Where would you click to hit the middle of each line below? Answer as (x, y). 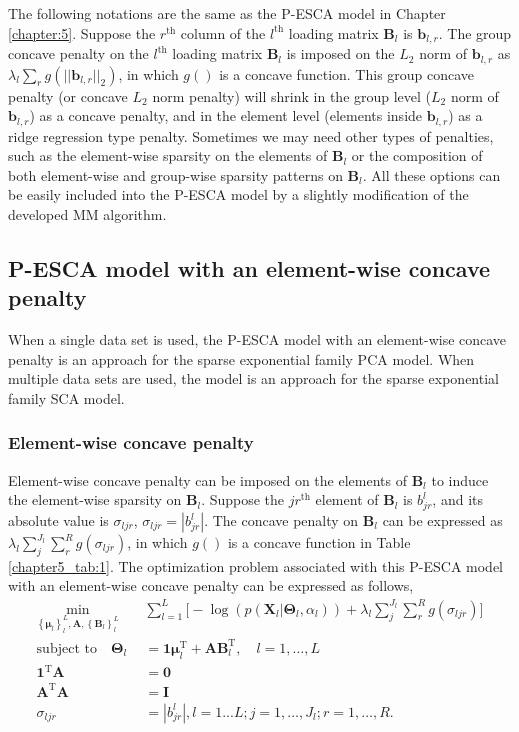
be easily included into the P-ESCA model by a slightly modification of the (238, 194)
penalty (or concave (68, 95)
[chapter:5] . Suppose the (82, 32)
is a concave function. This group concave (347, 73)
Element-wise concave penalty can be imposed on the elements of (207, 479)
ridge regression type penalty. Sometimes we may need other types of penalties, (251, 135)
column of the (223, 32)
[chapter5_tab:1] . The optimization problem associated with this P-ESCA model (256, 565)
